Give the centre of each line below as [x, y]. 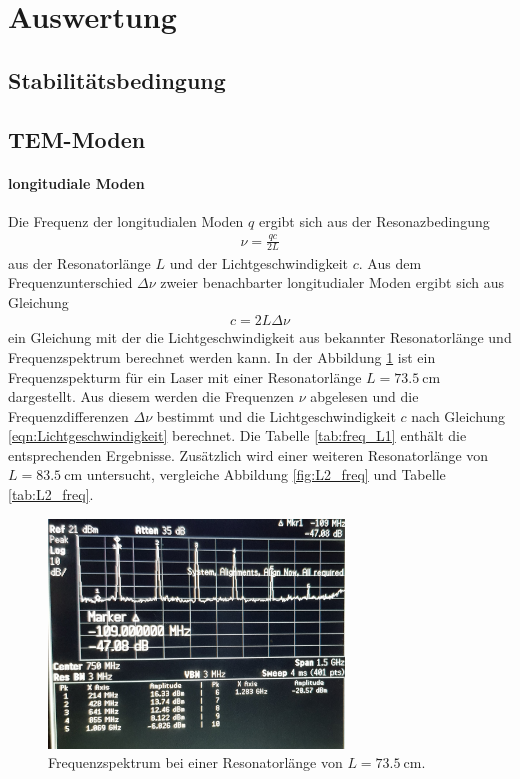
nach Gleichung [458, 415]
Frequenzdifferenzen [68, 415]
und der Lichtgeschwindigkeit [259, 262]
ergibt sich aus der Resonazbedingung [374, 220]
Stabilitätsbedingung [117, 79]
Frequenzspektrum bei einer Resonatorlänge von [195, 762]
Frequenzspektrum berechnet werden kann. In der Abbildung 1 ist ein [222, 356]
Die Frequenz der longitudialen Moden [126, 220]
